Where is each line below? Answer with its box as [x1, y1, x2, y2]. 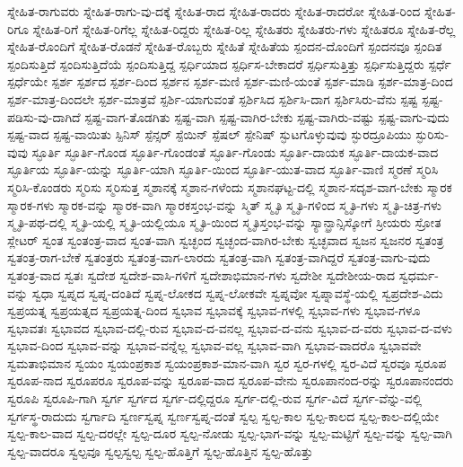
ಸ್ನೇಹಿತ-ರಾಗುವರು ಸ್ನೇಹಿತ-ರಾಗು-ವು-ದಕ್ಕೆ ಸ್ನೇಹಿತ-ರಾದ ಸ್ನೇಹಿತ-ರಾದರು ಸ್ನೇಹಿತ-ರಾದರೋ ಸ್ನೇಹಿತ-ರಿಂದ [7, 2, 421, 20]
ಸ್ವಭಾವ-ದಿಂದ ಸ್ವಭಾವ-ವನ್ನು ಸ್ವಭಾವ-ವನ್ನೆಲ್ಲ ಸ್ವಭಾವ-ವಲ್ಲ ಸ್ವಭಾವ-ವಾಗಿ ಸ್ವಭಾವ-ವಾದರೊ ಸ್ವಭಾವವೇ [7, 336, 422, 355]
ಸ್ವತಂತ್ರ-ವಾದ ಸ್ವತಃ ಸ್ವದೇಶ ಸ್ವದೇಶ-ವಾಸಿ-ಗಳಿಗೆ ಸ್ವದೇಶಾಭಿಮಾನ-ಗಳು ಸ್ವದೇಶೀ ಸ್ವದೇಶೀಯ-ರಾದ [7, 265, 396, 284]
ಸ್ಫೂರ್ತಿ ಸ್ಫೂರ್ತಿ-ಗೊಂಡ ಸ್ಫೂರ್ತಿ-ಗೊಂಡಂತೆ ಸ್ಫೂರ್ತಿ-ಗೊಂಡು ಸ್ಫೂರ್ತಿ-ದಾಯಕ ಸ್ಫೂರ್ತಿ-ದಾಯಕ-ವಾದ [31, 142, 439, 161]
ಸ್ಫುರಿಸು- [415, 125, 450, 144]
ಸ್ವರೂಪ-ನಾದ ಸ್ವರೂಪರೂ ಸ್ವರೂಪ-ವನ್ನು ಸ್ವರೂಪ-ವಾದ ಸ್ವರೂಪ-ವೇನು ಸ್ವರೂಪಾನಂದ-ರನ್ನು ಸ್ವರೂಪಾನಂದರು [7, 371, 454, 390]
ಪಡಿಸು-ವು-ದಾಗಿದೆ [7, 107, 81, 126]
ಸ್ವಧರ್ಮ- [398, 265, 439, 284]
